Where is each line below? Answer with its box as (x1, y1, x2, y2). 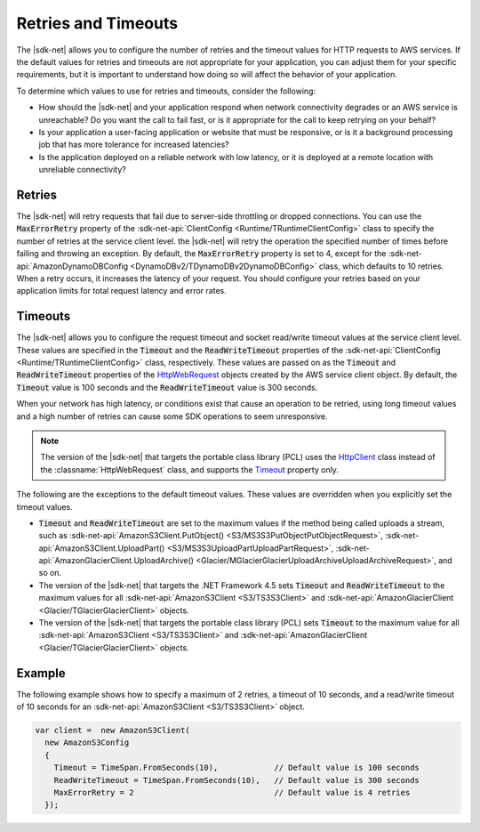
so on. (38, 568, 62, 578)
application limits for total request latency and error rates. (16, 286, 227, 296)
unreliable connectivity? (38, 165, 126, 175)
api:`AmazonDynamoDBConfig (16, 261, 129, 271)
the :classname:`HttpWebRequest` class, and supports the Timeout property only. (40, 464, 340, 475)
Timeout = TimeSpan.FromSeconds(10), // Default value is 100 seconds (53, 763, 420, 773)
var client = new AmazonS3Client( (35, 725, 190, 736)
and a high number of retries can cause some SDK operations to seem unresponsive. (16, 410, 328, 422)
